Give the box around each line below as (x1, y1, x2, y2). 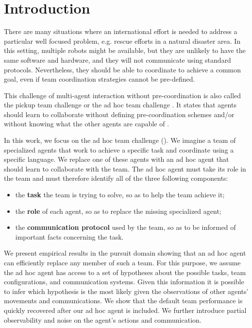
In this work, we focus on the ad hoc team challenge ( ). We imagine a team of (4, 135, 236, 145)
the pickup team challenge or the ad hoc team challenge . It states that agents (4, 100, 236, 110)
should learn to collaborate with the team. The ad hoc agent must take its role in (4, 163, 246, 173)
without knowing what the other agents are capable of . (4, 119, 169, 129)
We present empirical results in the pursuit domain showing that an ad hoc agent (4, 248, 246, 258)
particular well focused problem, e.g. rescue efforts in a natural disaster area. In (4, 35, 241, 46)
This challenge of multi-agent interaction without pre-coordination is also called (4, 90, 241, 100)
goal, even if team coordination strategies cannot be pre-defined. (4, 74, 195, 84)
